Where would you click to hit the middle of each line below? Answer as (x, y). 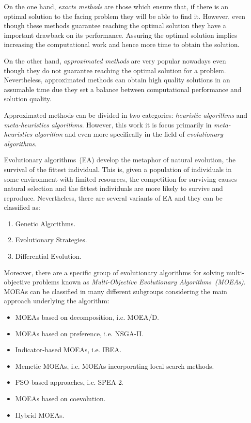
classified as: (22, 207)
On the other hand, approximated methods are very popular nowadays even (115, 60)
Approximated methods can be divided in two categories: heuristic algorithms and (126, 115)
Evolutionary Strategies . (51, 240)
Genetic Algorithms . (45, 223)
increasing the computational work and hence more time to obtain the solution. (122, 44)
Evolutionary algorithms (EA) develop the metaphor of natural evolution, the (120, 160)
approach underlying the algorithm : (57, 301)
